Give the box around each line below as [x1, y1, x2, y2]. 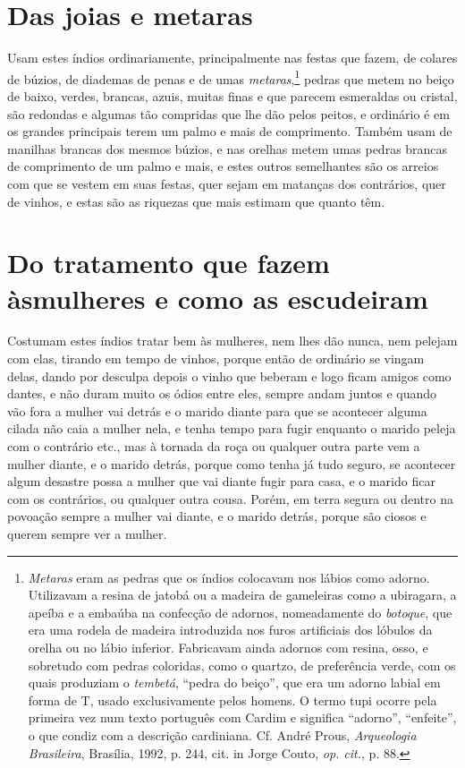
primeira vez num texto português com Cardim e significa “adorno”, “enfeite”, [28, 708, 457, 727]
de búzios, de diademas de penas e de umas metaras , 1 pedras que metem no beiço [7, 66, 454, 88]
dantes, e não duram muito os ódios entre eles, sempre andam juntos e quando [7, 384, 437, 403]
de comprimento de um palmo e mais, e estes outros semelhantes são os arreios [7, 157, 439, 175]
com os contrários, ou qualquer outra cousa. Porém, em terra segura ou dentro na [7, 489, 453, 508]
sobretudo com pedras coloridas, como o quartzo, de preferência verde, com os [28, 655, 456, 674]
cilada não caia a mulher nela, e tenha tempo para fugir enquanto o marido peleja [7, 419, 456, 438]
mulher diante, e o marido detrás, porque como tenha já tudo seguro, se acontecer [7, 454, 456, 473]
